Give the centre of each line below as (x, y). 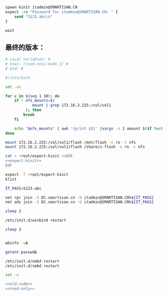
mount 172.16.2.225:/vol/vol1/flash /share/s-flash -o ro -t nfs (75, 147)
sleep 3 (13, 229)
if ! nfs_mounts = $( (35, 101)
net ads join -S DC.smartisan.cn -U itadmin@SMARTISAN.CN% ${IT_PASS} (80, 202)
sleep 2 (13, 211)
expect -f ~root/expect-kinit (37, 174)
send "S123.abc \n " (33, 17)
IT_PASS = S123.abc (23, 188)
